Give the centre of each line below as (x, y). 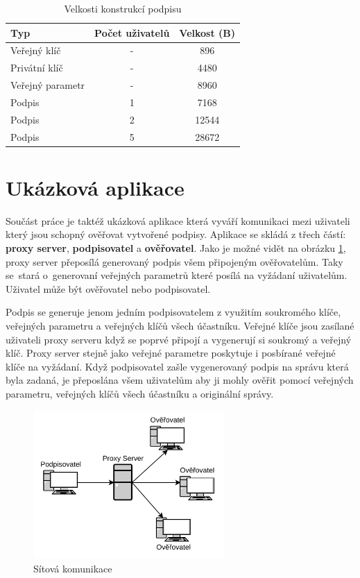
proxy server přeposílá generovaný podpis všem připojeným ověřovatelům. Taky (174, 261)
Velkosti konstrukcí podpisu (123, 8)
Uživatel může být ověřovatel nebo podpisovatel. (108, 288)
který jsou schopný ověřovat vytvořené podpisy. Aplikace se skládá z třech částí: (176, 234)
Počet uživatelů (132, 32)
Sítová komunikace (73, 568)
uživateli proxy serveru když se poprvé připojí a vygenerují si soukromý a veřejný (179, 339)
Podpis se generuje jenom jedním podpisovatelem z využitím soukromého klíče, (173, 312)
